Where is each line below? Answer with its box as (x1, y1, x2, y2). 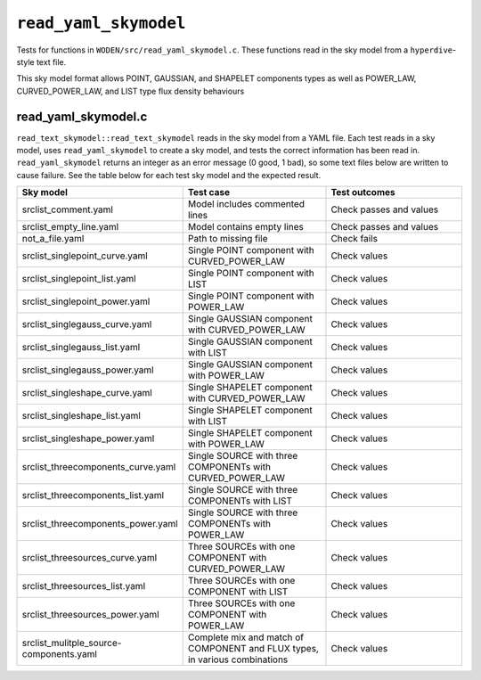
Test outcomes (330, 186, 395, 199)
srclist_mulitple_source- (21, 637, 122, 650)
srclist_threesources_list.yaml (21, 580, 146, 593)
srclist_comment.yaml (21, 203, 113, 216)
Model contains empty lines (187, 221, 305, 233)
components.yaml (21, 648, 98, 660)
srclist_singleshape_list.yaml (21, 410, 142, 422)
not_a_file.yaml (21, 233, 85, 245)
